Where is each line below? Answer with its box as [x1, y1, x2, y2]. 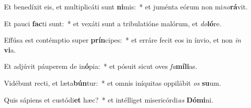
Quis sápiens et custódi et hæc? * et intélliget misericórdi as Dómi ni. [4, 94, 213, 105]
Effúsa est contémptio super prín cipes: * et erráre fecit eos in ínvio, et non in [4, 35, 241, 45]
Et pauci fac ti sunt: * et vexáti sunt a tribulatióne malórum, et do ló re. [4, 18, 222, 28]
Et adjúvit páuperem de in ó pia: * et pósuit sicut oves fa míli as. [4, 61, 197, 71]
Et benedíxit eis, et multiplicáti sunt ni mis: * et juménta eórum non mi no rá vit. [4, 1, 248, 11]
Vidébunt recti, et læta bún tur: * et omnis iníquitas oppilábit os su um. [4, 77, 221, 88]
